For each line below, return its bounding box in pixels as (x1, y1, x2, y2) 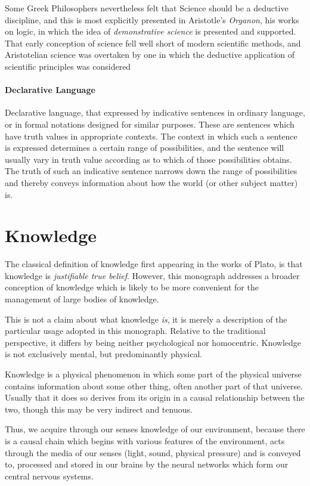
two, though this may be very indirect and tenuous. (5, 403, 193, 415)
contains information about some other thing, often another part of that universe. (5, 379, 303, 392)
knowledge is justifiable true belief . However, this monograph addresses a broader (5, 269, 300, 281)
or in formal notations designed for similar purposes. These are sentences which (5, 117, 294, 130)
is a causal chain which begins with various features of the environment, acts (5, 434, 285, 447)
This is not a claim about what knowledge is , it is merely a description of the (5, 312, 287, 325)
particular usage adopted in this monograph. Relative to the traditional (5, 324, 266, 337)
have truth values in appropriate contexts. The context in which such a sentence (5, 129, 297, 142)
